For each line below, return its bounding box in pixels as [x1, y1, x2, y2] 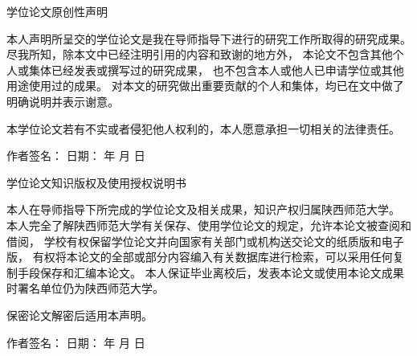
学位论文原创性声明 [6, 3, 108, 19]
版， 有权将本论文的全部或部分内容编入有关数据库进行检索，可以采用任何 [6, 248, 393, 265]
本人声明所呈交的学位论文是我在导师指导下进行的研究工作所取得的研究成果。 [6, 30, 411, 47]
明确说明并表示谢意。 [6, 92, 119, 109]
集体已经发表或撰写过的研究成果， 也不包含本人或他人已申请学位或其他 [28, 61, 404, 78]
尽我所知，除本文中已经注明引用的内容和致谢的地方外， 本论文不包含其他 [6, 46, 393, 63]
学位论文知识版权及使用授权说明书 [6, 174, 186, 190]
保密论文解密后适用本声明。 [6, 306, 153, 323]
